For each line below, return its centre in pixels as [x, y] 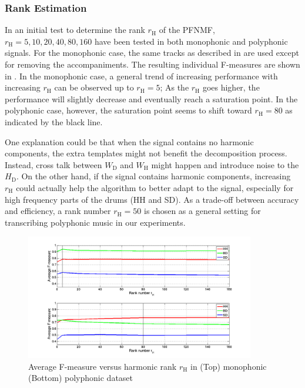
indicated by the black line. [54, 121]
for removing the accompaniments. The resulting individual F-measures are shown [152, 64]
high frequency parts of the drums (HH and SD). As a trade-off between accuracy [152, 199]
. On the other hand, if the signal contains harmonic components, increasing [153, 176]
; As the [175, 87]
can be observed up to [94, 87]
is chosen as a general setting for [202, 211]
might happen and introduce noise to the [225, 164]
